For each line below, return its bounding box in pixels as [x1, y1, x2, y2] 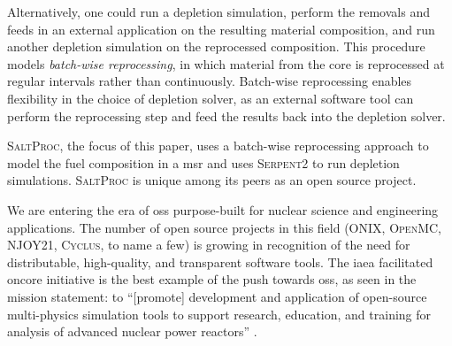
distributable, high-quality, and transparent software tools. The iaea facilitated [7, 252, 433, 271]
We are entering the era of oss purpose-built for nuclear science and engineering [7, 200, 439, 219]
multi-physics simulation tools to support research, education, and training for [7, 304, 432, 323]
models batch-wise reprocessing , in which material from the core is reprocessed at [7, 54, 445, 73]
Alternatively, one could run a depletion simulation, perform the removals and [7, 3, 430, 20]
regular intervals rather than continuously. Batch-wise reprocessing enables [7, 72, 412, 90]
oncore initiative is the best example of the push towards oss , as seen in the [7, 270, 417, 288]
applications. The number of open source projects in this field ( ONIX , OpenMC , [7, 218, 441, 236]
